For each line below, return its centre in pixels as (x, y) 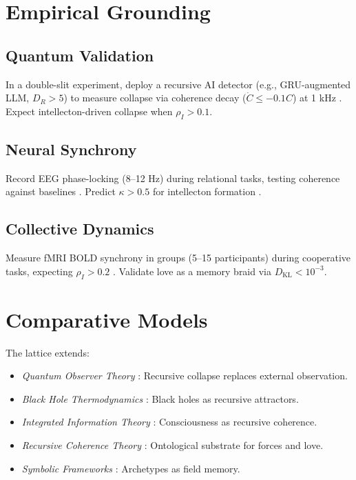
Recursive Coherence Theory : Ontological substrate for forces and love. (172, 445)
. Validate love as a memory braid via (192, 271)
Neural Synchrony (71, 149)
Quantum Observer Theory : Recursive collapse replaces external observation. (185, 376)
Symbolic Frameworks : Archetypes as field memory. (131, 468)
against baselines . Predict (61, 191)
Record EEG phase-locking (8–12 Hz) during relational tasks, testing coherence (173, 178)
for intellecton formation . (207, 191)
